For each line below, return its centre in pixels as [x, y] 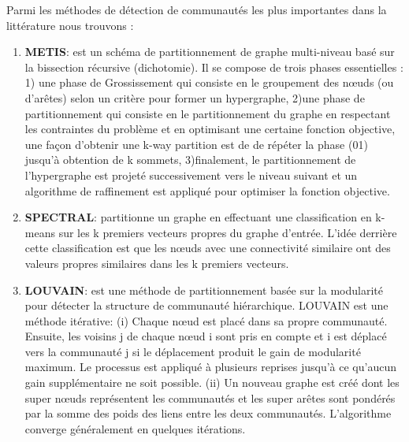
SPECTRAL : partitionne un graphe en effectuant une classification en [198, 217]
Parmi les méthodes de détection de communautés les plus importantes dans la [197, 9]
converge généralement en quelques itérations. [135, 428]
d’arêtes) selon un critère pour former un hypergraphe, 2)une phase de [195, 97]
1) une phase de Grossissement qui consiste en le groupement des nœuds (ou [209, 82]
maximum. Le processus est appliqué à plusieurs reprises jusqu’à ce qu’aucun [210, 367]
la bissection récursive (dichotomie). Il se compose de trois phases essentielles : [214, 67]
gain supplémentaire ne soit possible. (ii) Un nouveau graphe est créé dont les [212, 383]
